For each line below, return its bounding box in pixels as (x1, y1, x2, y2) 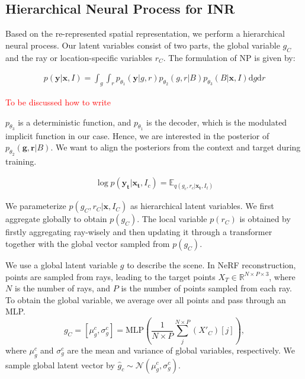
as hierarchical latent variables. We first (130, 200, 274, 212)
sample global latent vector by (5, 358, 115, 371)
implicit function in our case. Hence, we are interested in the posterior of (5, 129, 269, 142)
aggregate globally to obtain (5, 213, 107, 225)
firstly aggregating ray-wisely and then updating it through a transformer (5, 226, 272, 238)
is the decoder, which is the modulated (146, 115, 287, 128)
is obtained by (239, 213, 291, 225)
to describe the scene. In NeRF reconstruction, (127, 259, 296, 271)
